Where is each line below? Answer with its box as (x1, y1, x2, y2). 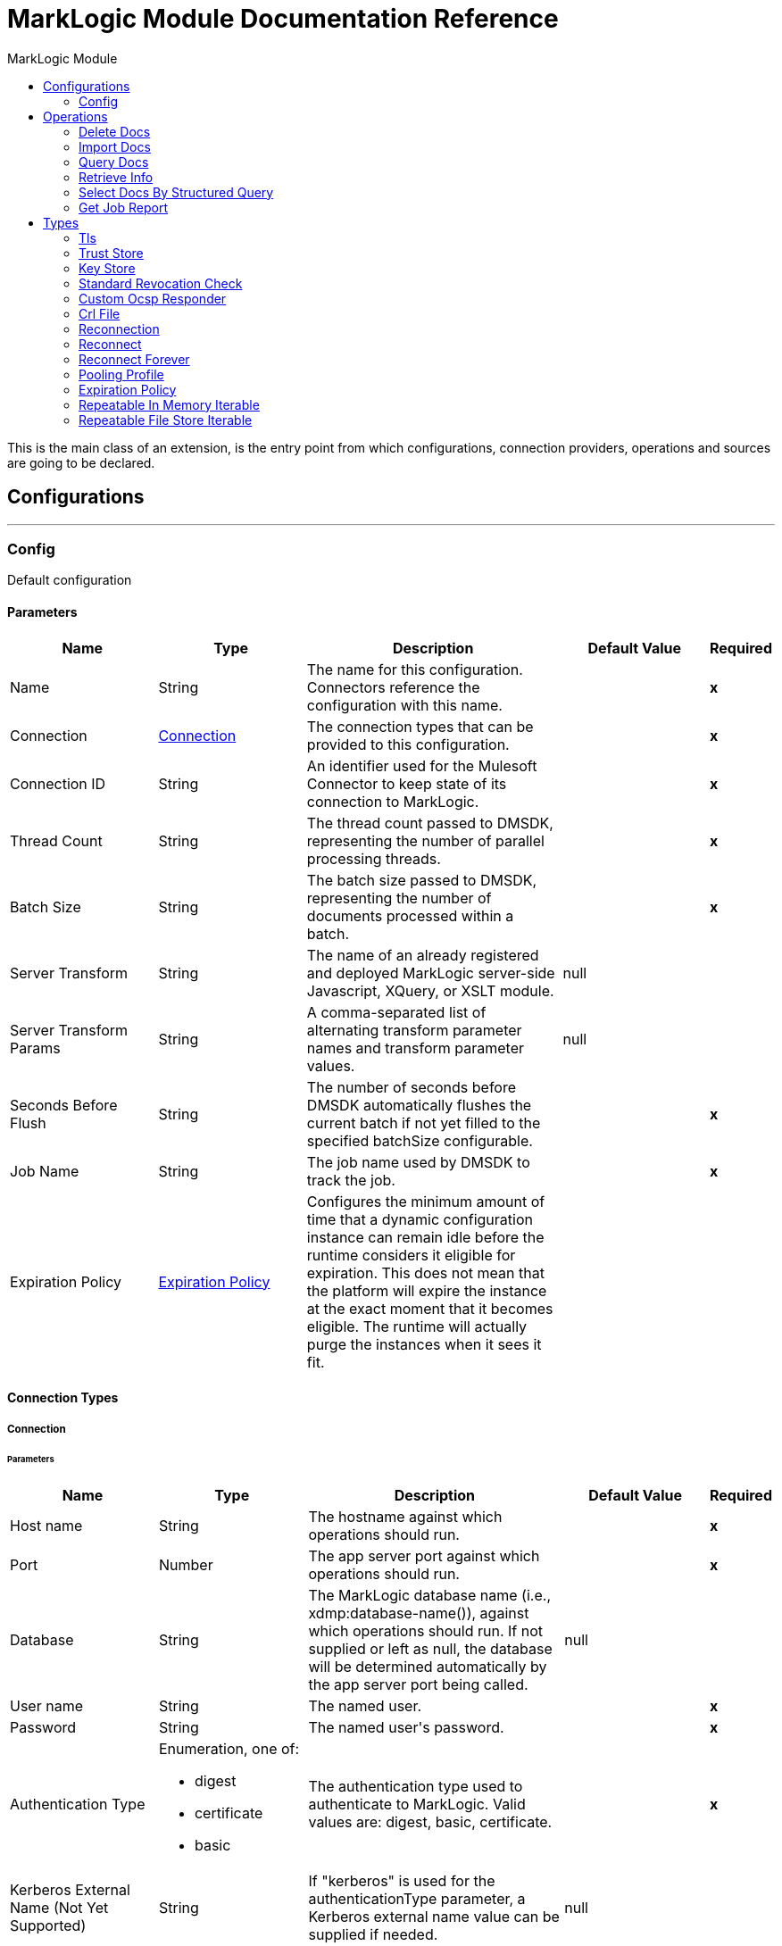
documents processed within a (306, 906, 514, 925)
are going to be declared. (7, 454, 155, 470)
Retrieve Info (79, 169, 154, 185)
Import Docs (79, 138, 151, 154)
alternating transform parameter (306, 1020, 522, 1039)
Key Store (79, 260, 136, 276)
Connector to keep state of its (306, 774, 507, 793)
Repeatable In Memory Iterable (79, 396, 260, 412)
